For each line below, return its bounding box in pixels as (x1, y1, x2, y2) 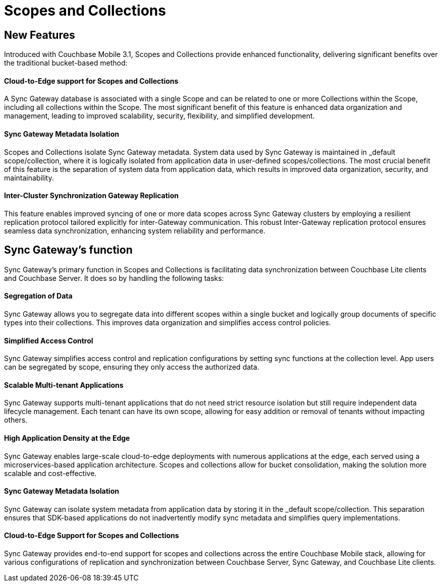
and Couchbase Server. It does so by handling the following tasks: (4, 273, 224, 282)
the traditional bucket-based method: (4, 58, 128, 68)
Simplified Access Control (4, 336, 93, 345)
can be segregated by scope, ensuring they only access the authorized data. (4, 363, 259, 372)
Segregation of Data (4, 291, 73, 301)
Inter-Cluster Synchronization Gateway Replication (4, 191, 179, 200)
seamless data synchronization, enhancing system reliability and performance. (4, 226, 265, 235)
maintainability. (4, 173, 54, 182)
